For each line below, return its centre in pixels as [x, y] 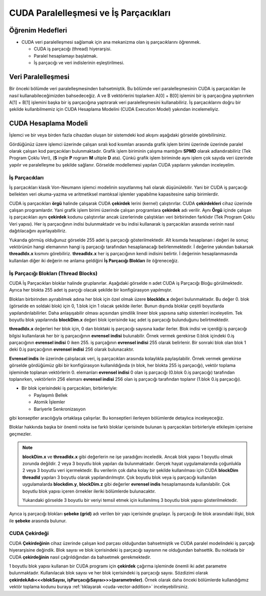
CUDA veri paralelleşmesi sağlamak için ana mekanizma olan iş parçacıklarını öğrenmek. [111, 42]
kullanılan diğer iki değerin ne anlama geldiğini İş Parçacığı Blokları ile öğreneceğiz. [94, 261]
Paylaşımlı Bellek [51, 395]
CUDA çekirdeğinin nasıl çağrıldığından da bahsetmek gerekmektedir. [80, 557]
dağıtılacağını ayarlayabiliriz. [38, 231]
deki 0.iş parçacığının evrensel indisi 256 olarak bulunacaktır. [72, 349]
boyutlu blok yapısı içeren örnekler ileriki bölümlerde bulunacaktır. [89, 491]
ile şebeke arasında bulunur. [38, 521]
